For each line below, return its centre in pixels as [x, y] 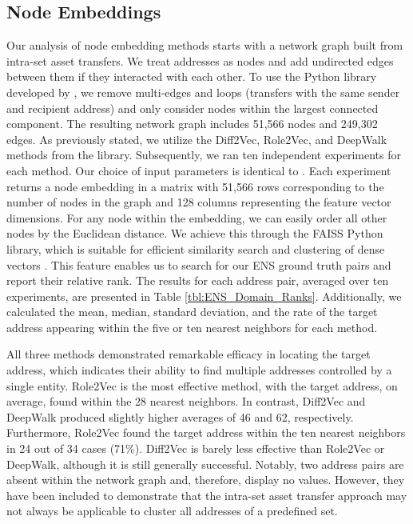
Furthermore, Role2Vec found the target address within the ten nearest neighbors [206, 432]
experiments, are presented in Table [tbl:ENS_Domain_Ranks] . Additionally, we [204, 296]
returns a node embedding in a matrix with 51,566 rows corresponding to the [195, 186]
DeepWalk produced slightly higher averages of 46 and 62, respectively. [180, 416]
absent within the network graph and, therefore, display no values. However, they [206, 480]
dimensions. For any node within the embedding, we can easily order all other [197, 217]
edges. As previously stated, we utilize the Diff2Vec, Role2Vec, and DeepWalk [197, 139]
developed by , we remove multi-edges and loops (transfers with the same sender [203, 92]
